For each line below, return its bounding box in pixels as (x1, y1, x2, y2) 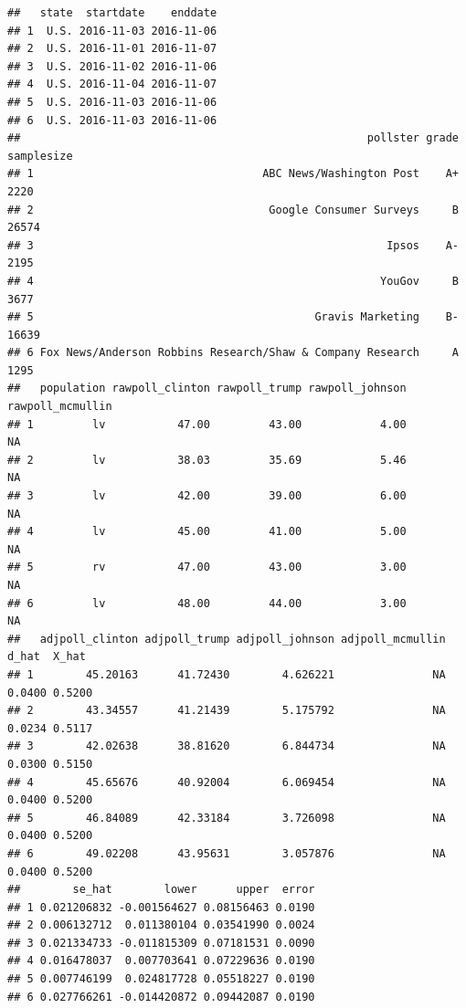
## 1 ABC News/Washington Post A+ (7, 167, 459, 181)
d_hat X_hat (7, 650, 86, 664)
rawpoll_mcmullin (7, 400, 112, 414)
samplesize (7, 149, 73, 163)
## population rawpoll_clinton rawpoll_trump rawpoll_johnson (7, 382, 407, 395)
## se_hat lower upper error (7, 883, 315, 897)
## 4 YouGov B (7, 274, 459, 288)
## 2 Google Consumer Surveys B (7, 203, 459, 216)
